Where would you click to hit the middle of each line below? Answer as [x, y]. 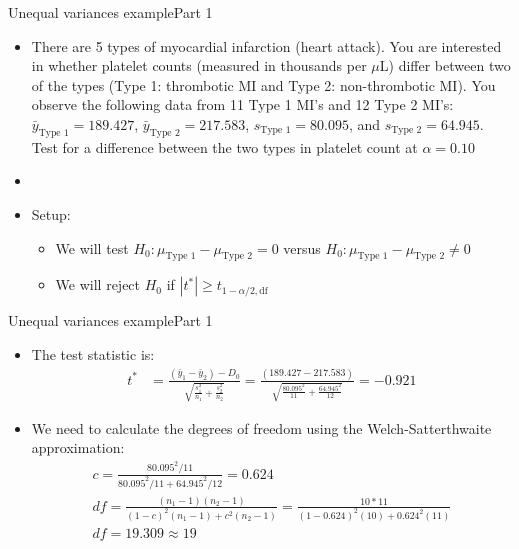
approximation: [78, 447]
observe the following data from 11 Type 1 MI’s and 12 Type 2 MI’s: [242, 104]
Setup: [51, 213]
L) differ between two [445, 65]
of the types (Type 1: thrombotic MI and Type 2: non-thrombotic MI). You [263, 84]
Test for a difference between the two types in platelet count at [224, 146]
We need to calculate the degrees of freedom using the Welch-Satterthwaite [261, 427]
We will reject [98, 284]
